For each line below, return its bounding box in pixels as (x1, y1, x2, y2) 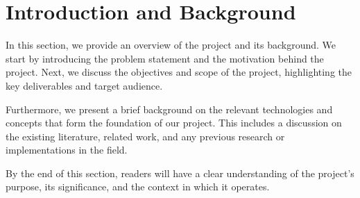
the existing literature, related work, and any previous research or (6, 129, 285, 143)
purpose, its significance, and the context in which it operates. (6, 179, 270, 194)
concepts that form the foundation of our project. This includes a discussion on (6, 115, 342, 130)
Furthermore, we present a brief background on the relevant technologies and (6, 101, 333, 116)
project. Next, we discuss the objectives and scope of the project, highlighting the (6, 65, 352, 79)
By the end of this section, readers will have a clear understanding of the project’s (6, 165, 354, 180)
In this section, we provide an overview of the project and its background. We (6, 38, 336, 52)
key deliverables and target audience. (6, 78, 163, 92)
